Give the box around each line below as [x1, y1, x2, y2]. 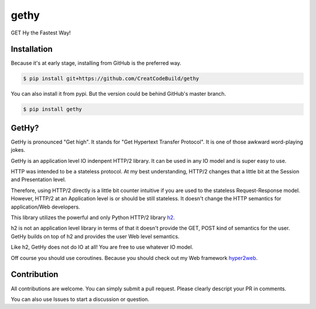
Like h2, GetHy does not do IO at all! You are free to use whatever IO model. [11, 244, 194, 251]
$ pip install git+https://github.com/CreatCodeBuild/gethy [23, 75, 200, 82]
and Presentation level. [11, 176, 67, 183]
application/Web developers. [11, 203, 80, 210]
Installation [11, 44, 53, 54]
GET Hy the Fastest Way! [11, 29, 71, 36]
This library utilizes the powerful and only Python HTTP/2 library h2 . [11, 214, 175, 221]
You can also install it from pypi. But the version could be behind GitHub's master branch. [11, 91, 226, 98]
